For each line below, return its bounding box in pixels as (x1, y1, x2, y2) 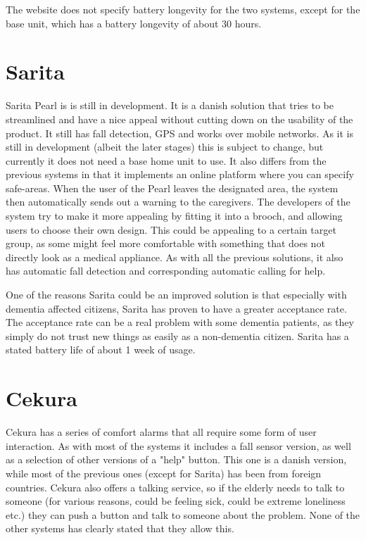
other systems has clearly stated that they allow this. (6, 521, 234, 536)
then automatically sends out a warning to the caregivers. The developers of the (6, 194, 351, 209)
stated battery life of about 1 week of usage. (6, 342, 196, 357)
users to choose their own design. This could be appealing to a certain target (6, 222, 336, 237)
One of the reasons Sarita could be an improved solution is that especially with (6, 287, 347, 302)
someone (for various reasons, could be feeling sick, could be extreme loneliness (6, 494, 346, 508)
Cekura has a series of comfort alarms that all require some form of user (6, 425, 317, 439)
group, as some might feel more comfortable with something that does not (6, 236, 325, 251)
